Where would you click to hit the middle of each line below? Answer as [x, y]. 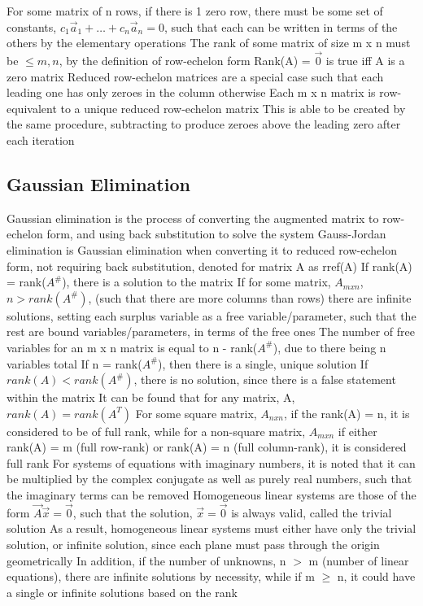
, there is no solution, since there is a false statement [265, 379]
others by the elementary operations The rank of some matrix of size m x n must [209, 43]
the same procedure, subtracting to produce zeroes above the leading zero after [204, 124]
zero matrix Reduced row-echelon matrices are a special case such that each [195, 76]
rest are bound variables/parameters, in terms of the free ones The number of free [211, 331]
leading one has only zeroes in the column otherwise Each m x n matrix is [191, 92]
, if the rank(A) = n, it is [347, 413]
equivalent [32, 108]
